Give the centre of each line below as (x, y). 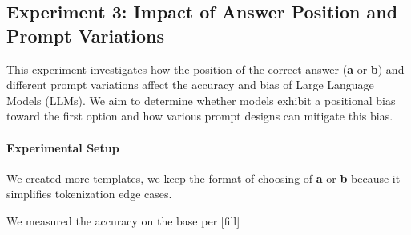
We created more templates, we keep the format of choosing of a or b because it (203, 178)
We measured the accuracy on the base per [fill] (123, 220)
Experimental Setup (63, 147)
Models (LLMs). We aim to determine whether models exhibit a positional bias (201, 100)
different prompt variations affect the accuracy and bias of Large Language (190, 85)
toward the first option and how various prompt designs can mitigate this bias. (200, 116)
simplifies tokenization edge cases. (89, 194)
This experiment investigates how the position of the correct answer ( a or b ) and (205, 69)
